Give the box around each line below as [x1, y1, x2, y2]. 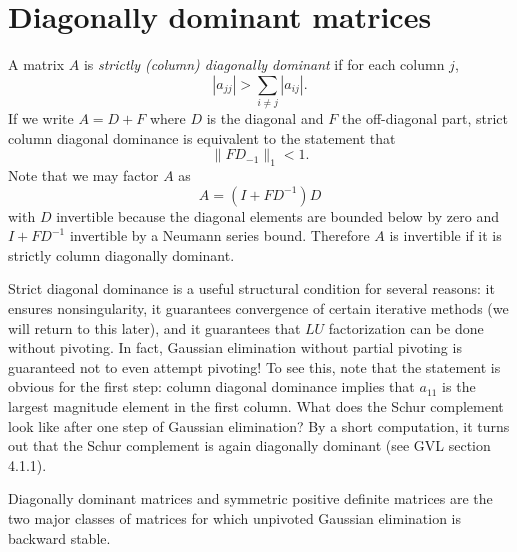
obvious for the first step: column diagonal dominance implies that [8, 376, 415, 397]
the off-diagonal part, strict [341, 108, 509, 129]
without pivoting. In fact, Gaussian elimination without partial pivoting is [8, 337, 462, 358]
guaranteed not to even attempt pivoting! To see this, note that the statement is [8, 356, 501, 377]
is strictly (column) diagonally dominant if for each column [83, 54, 445, 75]
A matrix [8, 54, 65, 75]
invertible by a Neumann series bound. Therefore [69, 225, 370, 246]
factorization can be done [328, 317, 484, 338]
